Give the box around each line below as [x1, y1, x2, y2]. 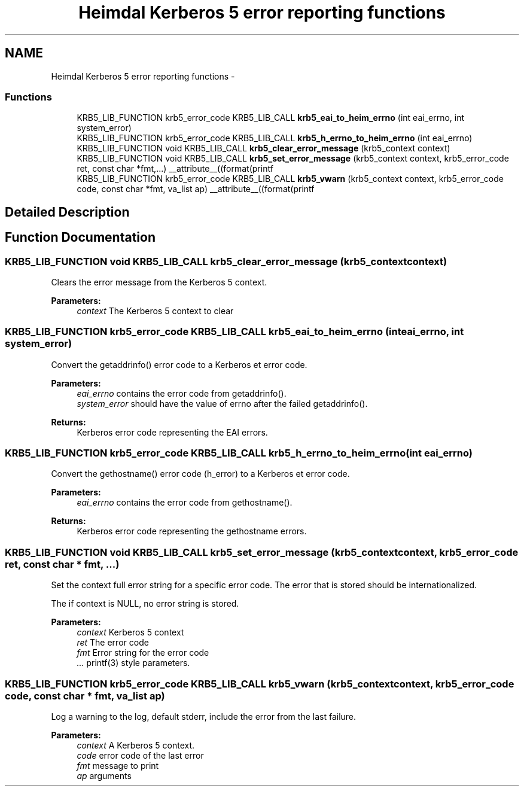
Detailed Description [5, 204, 130, 220]
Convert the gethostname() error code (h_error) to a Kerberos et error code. [51, 468, 350, 479]
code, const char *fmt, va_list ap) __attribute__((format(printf [77, 184, 315, 194]
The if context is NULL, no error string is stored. [51, 598, 239, 609]
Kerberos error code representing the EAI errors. [77, 427, 268, 437]
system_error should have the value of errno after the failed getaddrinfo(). [77, 398, 368, 409]
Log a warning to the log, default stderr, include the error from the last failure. [51, 711, 357, 722]
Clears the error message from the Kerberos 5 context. [51, 276, 267, 287]
